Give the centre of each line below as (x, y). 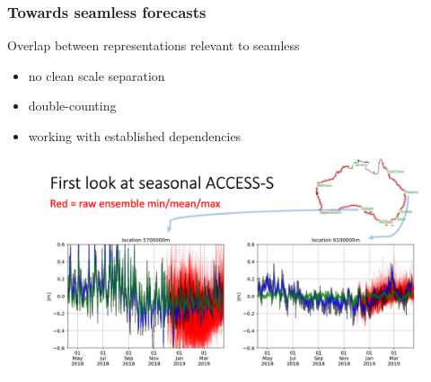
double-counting (72, 106)
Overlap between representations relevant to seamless (154, 45)
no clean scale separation (97, 75)
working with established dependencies (135, 136)
